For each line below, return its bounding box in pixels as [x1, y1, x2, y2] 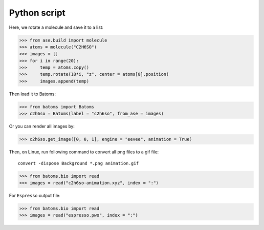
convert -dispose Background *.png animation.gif [18, 160, 139, 166]
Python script [9, 7, 66, 18]
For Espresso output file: [9, 192, 61, 198]
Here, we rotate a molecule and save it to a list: [9, 24, 104, 30]
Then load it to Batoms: [9, 91, 56, 97]
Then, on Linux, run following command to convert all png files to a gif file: [9, 149, 159, 155]
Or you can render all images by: [9, 124, 75, 129]
